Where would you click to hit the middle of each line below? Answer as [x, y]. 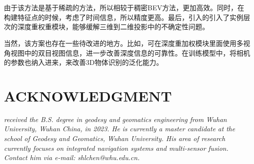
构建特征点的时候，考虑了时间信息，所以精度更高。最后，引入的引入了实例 [124, 17]
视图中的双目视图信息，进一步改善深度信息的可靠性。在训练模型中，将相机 [130, 52]
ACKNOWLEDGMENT [88, 95]
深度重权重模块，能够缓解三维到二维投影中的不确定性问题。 [113, 27]
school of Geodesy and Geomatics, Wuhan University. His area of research [115, 138]
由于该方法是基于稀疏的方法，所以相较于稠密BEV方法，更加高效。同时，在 [124, 8]
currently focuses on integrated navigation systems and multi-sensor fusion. [116, 148]
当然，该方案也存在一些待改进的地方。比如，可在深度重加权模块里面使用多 [124, 43]
